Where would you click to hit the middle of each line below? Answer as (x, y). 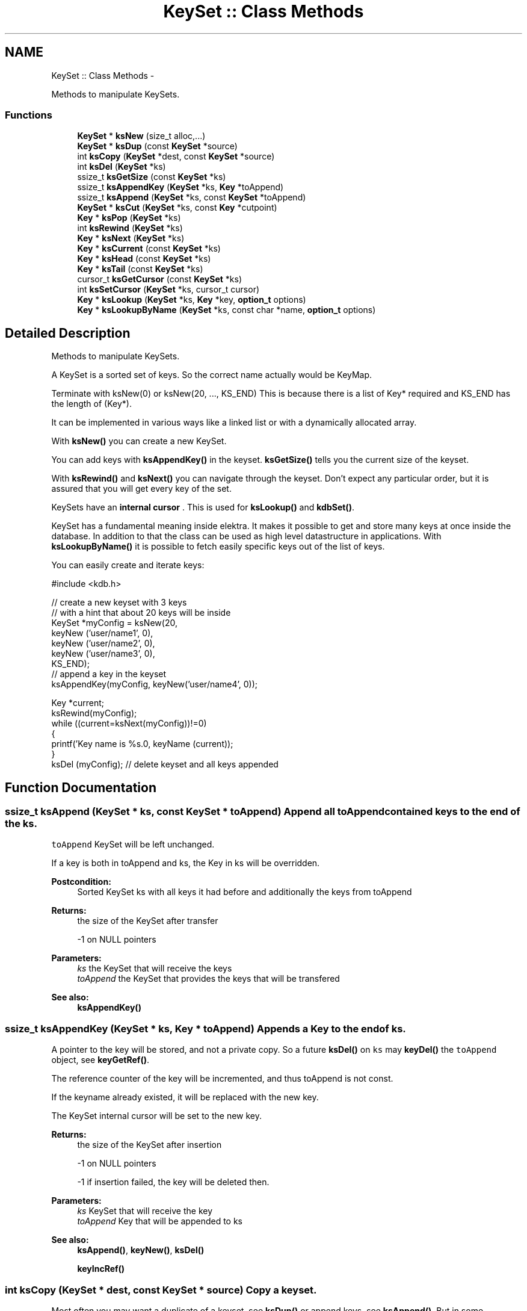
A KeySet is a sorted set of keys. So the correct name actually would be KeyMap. (212, 375)
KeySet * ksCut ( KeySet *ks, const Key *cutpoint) (177, 208)
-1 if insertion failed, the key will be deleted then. (173, 1182)
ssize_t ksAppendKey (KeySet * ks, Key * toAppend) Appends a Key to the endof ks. (205, 1028)
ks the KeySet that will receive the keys (155, 969)
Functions (29, 115)
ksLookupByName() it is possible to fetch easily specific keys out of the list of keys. (218, 547)
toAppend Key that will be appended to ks (160, 1221)
